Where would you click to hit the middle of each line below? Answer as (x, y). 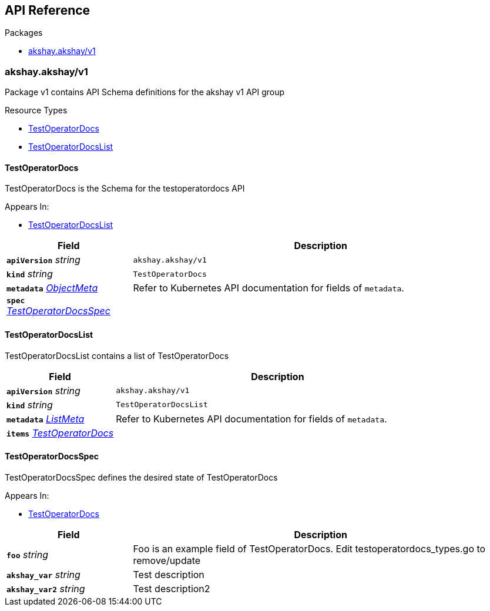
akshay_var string (43, 574)
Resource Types (36, 110)
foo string (28, 554)
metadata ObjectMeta (52, 288)
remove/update (167, 560)
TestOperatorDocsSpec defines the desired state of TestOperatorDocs (141, 477)
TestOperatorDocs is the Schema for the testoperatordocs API (125, 189)
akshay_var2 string (46, 588)
